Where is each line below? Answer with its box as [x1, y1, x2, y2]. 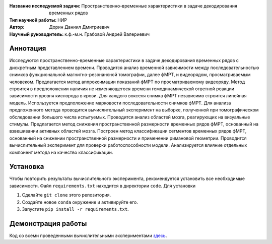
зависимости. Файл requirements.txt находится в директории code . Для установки [9, 182, 196, 189]
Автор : [9, 24, 25, 30]
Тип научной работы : [9, 17, 57, 23]
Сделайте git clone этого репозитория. [22, 192, 111, 198]
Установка [9, 162, 44, 171]
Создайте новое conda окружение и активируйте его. [22, 199, 138, 205]
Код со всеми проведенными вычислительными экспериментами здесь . [9, 232, 167, 238]
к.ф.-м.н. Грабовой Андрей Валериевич [64, 31, 150, 37]
